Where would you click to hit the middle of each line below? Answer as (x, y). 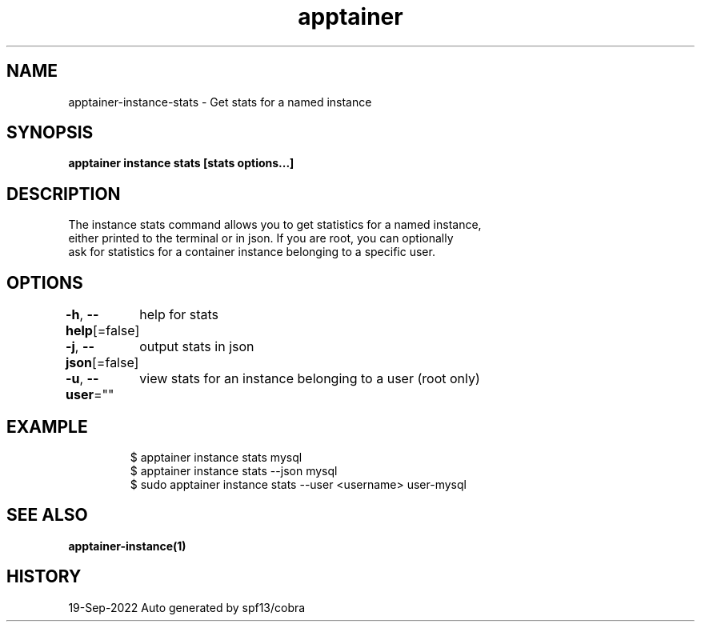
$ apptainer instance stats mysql (216, 457)
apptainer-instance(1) (127, 546)
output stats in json (197, 347)
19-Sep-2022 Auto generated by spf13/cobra (187, 607)
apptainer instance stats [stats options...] (181, 163)
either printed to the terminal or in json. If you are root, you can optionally (261, 238)
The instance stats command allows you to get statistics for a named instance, (275, 225)
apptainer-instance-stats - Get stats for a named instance (220, 102)
